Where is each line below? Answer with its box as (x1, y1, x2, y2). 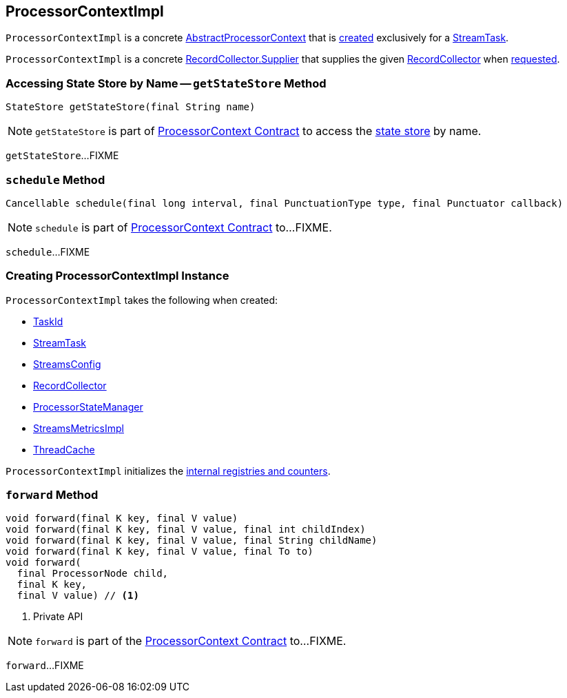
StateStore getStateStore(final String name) (6, 101, 256, 113)
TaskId (33, 315, 63, 327)
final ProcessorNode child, (17, 568, 169, 579)
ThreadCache (33, 443, 95, 455)
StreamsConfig (33, 358, 101, 370)
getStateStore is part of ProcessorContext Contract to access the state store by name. (35, 124, 482, 138)
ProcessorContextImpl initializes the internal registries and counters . (6, 464, 331, 477)
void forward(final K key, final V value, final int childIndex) (6, 524, 366, 535)
